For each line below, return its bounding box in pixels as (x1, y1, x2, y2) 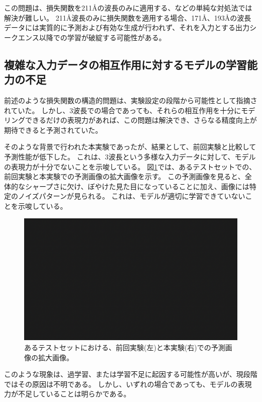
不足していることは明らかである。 (18, 388, 131, 399)
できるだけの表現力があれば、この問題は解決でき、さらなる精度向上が (25, 115, 257, 125)
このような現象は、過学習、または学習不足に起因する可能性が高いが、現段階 (4, 369, 257, 379)
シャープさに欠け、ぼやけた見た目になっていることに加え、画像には (25, 181, 249, 191)
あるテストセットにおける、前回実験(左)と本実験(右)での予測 (24, 342, 225, 352)
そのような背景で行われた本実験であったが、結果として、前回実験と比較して (4, 141, 256, 152)
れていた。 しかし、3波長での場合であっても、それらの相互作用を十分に (4, 105, 241, 115)
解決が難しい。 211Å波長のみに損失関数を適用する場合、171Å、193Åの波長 (4, 12, 251, 23)
